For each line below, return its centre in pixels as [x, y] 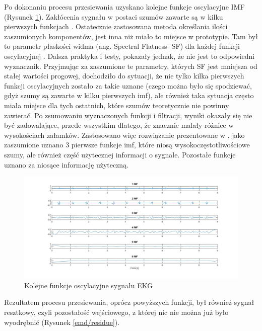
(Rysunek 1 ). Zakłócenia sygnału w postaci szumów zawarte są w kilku [114, 16]
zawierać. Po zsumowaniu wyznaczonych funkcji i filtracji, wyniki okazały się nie [128, 115]
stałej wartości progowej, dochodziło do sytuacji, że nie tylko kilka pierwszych [124, 76]
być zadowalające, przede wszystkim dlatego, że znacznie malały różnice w [119, 125]
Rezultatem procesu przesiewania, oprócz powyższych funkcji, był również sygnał [129, 302]
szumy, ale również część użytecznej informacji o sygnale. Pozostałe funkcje [120, 154]
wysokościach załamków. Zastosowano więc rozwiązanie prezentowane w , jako [124, 135]
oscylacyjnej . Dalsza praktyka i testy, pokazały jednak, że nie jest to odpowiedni [129, 56]
